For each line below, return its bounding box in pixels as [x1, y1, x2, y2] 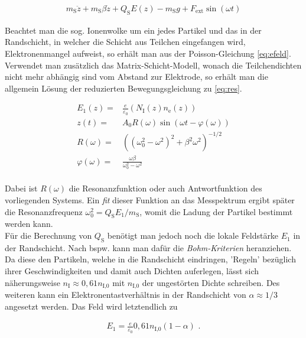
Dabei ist [5, 182, 38, 194]
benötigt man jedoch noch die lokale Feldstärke [107, 229, 279, 242]
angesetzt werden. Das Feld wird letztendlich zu [5, 300, 178, 312]
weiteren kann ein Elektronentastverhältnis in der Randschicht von [5, 288, 246, 301]
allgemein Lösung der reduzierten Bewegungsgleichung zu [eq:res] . [5, 82, 242, 94]
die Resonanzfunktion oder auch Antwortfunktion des [69, 182, 262, 194]
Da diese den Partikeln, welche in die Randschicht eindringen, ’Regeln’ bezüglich [5, 253, 296, 265]
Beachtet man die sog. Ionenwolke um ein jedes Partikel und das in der [5, 24, 262, 36]
